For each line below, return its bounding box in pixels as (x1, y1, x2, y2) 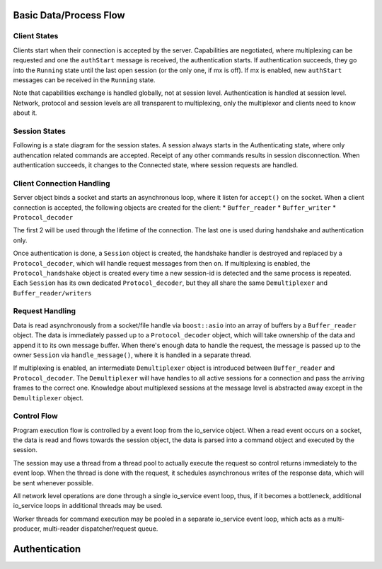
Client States (13, 31, 59, 41)
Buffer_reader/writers (13, 289, 92, 297)
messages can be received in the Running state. (13, 75, 156, 84)
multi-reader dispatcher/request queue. (42, 524, 158, 533)
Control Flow (13, 411, 58, 421)
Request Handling (13, 306, 76, 316)
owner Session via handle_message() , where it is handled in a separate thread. (13, 351, 252, 359)
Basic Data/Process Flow (13, 9, 125, 21)
